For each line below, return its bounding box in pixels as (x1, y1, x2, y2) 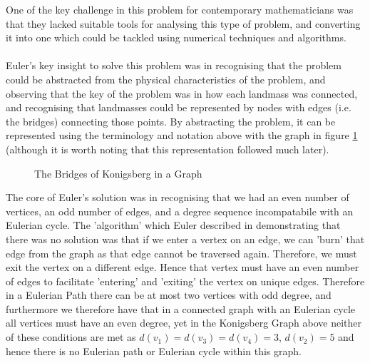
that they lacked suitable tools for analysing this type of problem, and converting (6, 16, 361, 31)
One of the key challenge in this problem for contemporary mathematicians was (6, 2, 354, 16)
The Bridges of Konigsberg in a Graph (34, 165, 202, 180)
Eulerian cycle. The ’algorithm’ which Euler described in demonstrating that (6, 218, 341, 232)
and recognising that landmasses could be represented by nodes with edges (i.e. (6, 100, 351, 115)
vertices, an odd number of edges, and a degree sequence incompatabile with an (6, 203, 354, 218)
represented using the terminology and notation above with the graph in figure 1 (6, 128, 358, 143)
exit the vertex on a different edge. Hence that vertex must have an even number (6, 260, 359, 275)
